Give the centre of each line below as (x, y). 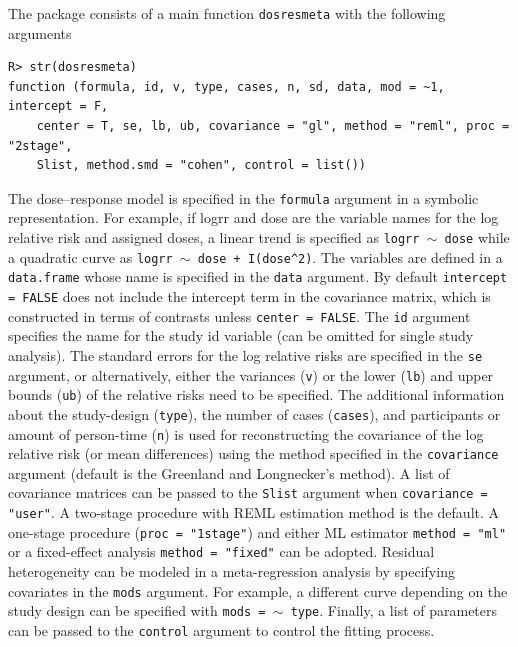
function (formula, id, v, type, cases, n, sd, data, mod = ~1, (226, 86)
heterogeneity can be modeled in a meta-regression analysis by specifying (231, 571)
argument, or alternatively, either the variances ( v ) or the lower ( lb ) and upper (251, 374)
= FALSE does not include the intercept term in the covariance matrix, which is (249, 296)
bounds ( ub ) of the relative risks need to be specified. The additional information (256, 394)
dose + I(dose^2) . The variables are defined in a (350, 256)
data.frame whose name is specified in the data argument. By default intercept (258, 276)
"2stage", (40, 145)
